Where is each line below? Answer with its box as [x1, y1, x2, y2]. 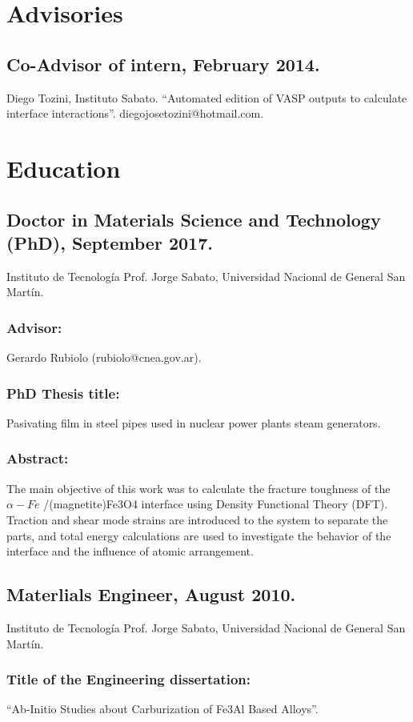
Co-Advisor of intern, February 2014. [6, 51, 320, 76]
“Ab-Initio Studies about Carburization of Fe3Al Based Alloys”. [6, 700, 319, 717]
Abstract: [6, 448, 69, 468]
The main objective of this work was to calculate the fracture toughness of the [6, 479, 391, 496]
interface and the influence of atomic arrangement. [6, 543, 254, 560]
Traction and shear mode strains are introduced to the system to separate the [6, 511, 388, 527]
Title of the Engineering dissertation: [6, 669, 251, 689]
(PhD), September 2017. [6, 230, 213, 255]
